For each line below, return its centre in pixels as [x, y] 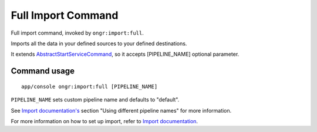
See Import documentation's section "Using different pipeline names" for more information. [121, 110]
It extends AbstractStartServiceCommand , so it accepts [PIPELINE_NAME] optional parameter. [125, 54]
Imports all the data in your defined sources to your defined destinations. [99, 43]
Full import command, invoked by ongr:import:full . [77, 33]
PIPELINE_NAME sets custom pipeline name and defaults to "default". [95, 100]
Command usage [43, 71]
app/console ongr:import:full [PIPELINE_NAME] [90, 86]
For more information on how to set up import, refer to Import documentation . [104, 121]
